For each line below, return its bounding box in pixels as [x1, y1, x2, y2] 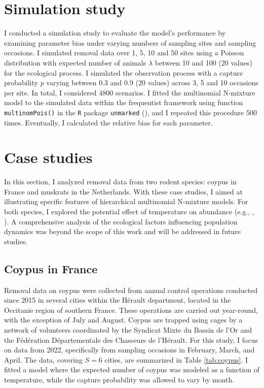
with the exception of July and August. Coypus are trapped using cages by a [4, 314, 243, 325]
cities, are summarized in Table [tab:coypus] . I [104, 354, 248, 365]
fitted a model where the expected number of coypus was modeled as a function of [4, 364, 259, 375]
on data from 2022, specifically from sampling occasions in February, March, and [4, 344, 255, 355]
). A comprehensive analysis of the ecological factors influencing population [4, 216, 238, 227]
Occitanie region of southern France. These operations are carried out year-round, [4, 304, 258, 315]
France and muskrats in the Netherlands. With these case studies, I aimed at [4, 186, 243, 197]
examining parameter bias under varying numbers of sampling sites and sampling [4, 37, 256, 48]
